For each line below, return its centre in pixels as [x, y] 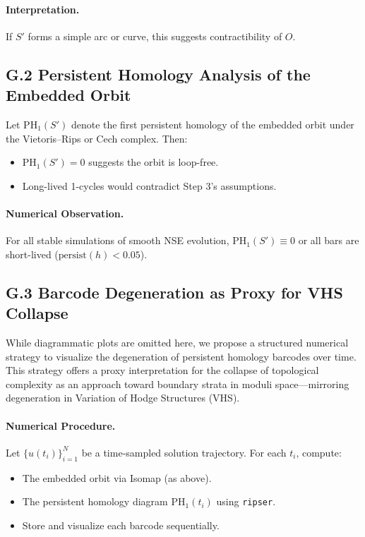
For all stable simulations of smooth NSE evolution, [118, 240]
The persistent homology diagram [95, 501]
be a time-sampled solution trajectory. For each [184, 452]
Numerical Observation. [65, 213]
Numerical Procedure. [61, 425]
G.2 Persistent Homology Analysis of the [158, 74]
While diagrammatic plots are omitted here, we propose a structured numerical [177, 342]
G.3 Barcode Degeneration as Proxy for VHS [174, 292]
